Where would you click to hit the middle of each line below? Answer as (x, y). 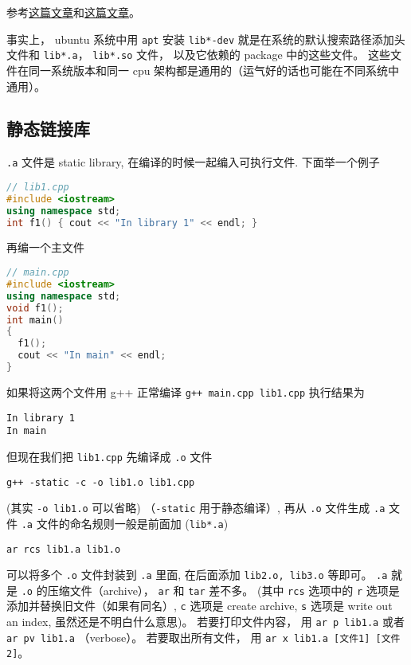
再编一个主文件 (45, 247)
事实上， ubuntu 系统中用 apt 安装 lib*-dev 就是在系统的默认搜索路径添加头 (206, 39)
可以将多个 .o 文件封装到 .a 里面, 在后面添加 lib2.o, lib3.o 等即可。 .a (197, 575)
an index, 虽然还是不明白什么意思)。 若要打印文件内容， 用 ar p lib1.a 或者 (205, 622)
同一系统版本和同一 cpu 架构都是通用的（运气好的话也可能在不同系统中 (214, 70)
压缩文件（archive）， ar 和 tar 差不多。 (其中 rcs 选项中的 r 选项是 (223, 590)
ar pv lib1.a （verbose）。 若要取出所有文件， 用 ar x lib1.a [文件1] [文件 (204, 637)
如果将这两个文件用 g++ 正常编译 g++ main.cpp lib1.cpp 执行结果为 (186, 391)
